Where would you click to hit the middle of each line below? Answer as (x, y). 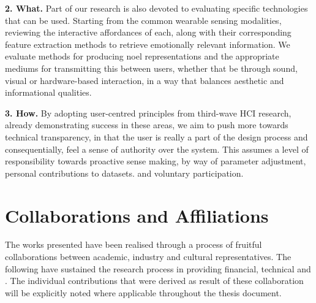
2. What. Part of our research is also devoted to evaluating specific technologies (156, 8)
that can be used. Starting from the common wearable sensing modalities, (143, 20)
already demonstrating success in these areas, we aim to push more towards (147, 125)
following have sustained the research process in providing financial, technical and (158, 268)
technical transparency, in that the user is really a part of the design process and (156, 136)
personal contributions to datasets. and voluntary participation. (124, 173)
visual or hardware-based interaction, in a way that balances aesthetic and (145, 80)
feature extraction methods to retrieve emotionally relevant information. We (148, 44)
